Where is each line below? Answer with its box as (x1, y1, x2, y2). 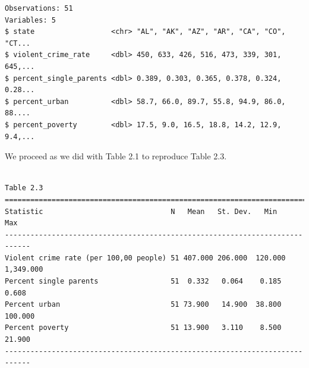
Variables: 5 (5, 15, 56, 24)
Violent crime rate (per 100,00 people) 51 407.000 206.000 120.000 (5, 253, 286, 262)
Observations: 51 (5, 4, 73, 12)
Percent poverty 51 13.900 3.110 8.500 (5, 323, 282, 332)
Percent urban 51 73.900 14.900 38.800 (5, 300, 282, 309)
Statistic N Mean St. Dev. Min (5, 207, 278, 216)
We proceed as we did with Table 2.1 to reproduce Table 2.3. (5, 150, 227, 162)
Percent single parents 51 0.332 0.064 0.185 (5, 277, 282, 286)
